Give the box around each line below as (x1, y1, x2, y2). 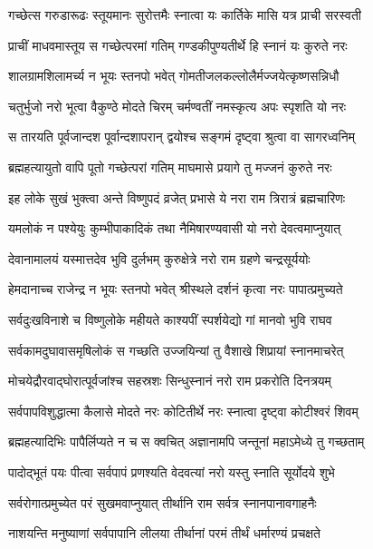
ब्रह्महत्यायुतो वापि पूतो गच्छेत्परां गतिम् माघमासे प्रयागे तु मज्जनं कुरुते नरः (8, 157, 332, 176)
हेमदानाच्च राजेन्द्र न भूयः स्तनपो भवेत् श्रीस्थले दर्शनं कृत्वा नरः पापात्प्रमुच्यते (8, 279, 343, 299)
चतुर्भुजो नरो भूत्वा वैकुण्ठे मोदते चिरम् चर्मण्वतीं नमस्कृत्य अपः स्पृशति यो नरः (8, 96, 347, 115)
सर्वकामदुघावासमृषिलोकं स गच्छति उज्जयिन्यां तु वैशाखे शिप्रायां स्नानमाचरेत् (8, 340, 344, 359)
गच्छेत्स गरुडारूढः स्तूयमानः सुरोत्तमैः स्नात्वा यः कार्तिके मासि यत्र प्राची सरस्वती (8, 5, 361, 24)
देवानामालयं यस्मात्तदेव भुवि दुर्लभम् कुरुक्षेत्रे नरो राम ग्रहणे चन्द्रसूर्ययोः (8, 249, 311, 268)
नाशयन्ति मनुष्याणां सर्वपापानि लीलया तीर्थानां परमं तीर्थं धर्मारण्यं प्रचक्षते (8, 524, 320, 543)
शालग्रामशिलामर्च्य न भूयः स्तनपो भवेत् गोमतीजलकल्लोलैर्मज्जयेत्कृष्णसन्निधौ (8, 66, 340, 85)
